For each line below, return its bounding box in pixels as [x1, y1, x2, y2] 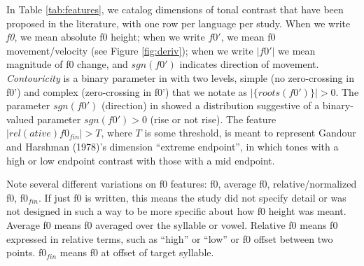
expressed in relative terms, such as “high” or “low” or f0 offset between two [6, 231, 333, 246]
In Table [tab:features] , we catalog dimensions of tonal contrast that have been [6, 2, 344, 16]
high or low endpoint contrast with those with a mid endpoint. [6, 153, 275, 167]
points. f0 [6, 245, 47, 260]
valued [6, 111, 34, 126]
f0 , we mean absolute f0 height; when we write [6, 29, 205, 44]
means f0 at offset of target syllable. [59, 245, 214, 260]
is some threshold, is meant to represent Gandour [144, 125, 356, 140]
